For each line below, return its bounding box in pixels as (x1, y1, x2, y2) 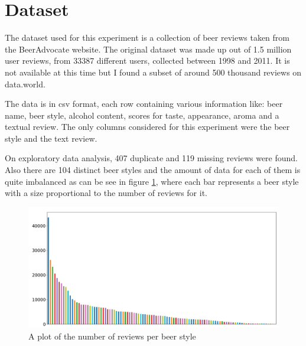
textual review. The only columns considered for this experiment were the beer (5, 120, 290, 133)
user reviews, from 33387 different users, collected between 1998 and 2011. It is (5, 54, 290, 67)
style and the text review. (5, 132, 97, 144)
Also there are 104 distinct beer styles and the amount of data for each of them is (5, 164, 301, 176)
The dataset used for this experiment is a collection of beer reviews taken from (5, 31, 289, 44)
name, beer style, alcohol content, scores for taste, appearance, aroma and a (5, 109, 279, 121)
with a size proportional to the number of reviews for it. (5, 187, 207, 199)
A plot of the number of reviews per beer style (28, 329, 196, 342)
